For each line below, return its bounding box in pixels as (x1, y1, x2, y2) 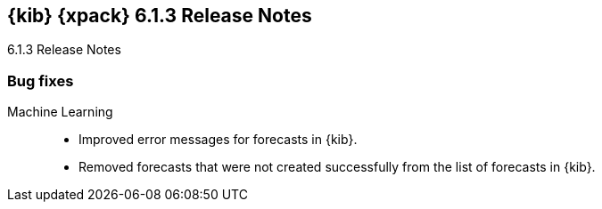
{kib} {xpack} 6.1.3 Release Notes (7, 4, 312, 27)
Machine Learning (7, 104, 113, 120)
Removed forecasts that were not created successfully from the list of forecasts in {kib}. (78, 159, 596, 175)
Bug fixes (7, 71, 74, 90)
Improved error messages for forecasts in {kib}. (78, 132, 358, 148)
